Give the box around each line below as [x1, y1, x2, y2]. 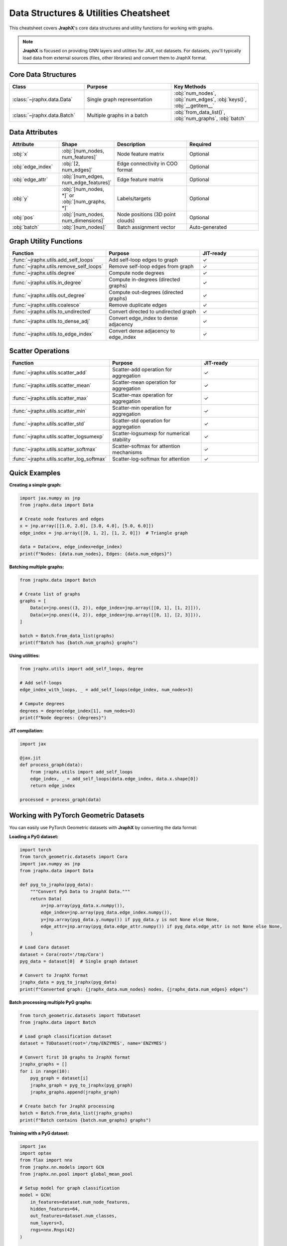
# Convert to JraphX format [19, 972, 88, 978]
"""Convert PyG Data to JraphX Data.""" [30, 889, 131, 895]
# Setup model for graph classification [19, 1185, 120, 1191]
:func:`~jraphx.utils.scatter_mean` [12, 382, 92, 389]
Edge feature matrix [117, 176, 164, 183]
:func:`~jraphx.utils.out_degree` [12, 292, 86, 299]
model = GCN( [19, 1192, 52, 1198]
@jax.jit [19, 755, 41, 761]
